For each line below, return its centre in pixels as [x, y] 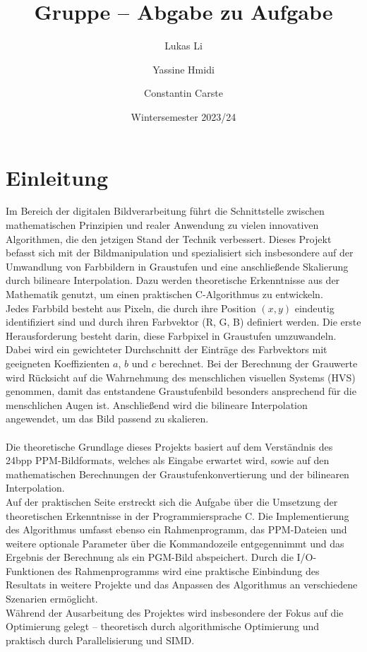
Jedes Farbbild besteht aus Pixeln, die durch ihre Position [131, 308]
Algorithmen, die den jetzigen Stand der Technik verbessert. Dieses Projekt [169, 238]
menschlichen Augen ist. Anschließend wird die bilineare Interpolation [157, 404]
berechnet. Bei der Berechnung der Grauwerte [258, 363]
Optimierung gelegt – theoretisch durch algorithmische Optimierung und [163, 626]
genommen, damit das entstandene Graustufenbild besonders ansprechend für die [181, 391]
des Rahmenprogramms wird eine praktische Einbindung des [188, 570]
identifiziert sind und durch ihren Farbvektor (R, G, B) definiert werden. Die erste [183, 322]
